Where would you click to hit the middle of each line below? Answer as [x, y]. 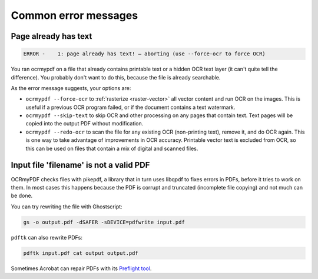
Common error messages [74, 15]
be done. [22, 196]
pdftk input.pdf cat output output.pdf [81, 253]
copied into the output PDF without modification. [85, 124]
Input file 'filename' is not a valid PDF [80, 165]
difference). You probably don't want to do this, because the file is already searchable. [116, 77]
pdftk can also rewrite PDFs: [47, 237]
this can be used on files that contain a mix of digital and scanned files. [112, 148]
